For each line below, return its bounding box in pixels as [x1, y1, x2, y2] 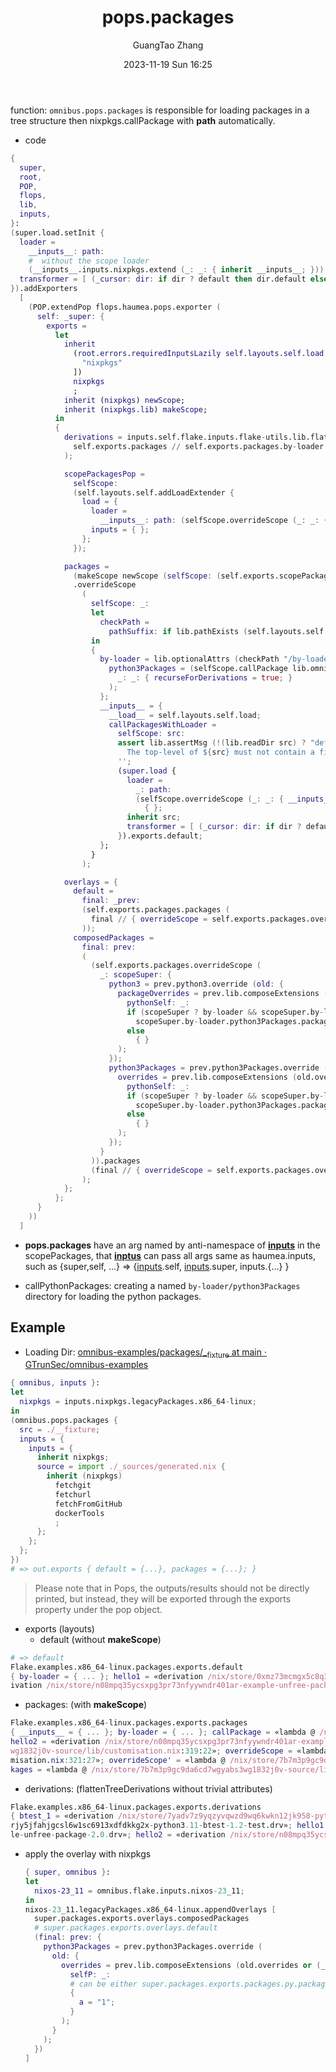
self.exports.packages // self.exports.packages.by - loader [73, 442, 325, 452]
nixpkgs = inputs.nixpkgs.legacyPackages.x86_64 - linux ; [19, 1397, 257, 1407]
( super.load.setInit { [10, 227, 105, 238]
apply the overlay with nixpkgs [24, 1848, 152, 1860]
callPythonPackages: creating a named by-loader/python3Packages [24, 1279, 301, 1291]
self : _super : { [36, 311, 105, 321]
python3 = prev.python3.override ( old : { [108, 979, 284, 990]
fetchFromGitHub [54, 1499, 123, 1509]
